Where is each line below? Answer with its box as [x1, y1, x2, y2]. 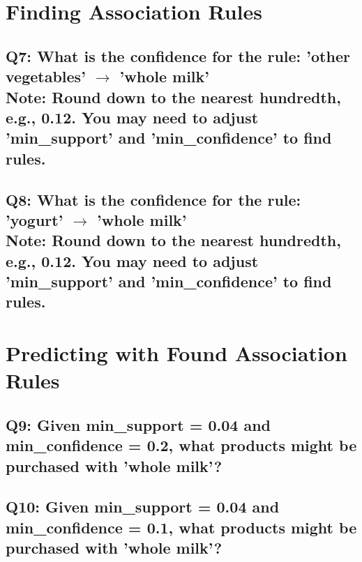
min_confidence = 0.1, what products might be [6, 516, 357, 538]
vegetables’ [6, 66, 86, 87]
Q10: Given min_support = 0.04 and [6, 496, 280, 517]
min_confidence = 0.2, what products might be [6, 434, 357, 456]
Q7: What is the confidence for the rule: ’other [6, 45, 350, 66]
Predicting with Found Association [6, 339, 347, 367]
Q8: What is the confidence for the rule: [6, 188, 301, 210]
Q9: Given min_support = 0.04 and [6, 413, 271, 435]
